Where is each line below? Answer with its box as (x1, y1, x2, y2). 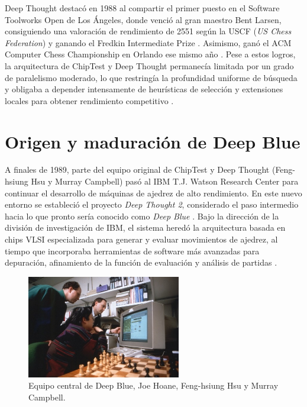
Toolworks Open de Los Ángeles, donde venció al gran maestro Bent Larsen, (5, 13, 282, 25)
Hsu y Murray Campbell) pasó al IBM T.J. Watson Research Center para (31, 175, 299, 188)
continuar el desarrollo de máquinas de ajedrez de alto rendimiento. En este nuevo (5, 186, 302, 199)
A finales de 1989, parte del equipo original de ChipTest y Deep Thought (5, 163, 270, 176)
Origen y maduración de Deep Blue (5, 129, 300, 153)
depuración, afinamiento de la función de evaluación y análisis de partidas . (5, 256, 277, 269)
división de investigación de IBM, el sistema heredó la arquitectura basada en (5, 221, 286, 234)
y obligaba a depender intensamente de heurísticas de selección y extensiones (5, 83, 283, 95)
